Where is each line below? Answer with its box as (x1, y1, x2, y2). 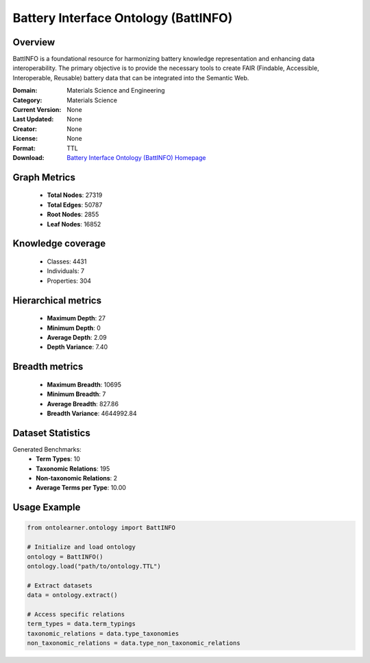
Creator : (12, 124, 38, 133)
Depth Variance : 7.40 (47, 343, 108, 351)
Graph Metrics (12, 172, 75, 183)
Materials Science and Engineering (66, 86, 165, 95)
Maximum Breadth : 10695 (47, 380, 121, 388)
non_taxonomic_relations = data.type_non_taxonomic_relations (27, 639, 241, 647)
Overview (12, 36, 56, 48)
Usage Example (12, 502, 81, 513)
